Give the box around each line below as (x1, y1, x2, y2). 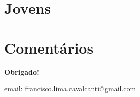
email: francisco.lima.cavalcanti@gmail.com (4, 83, 136, 94)
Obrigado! (4, 66, 39, 77)
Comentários (4, 37, 94, 58)
